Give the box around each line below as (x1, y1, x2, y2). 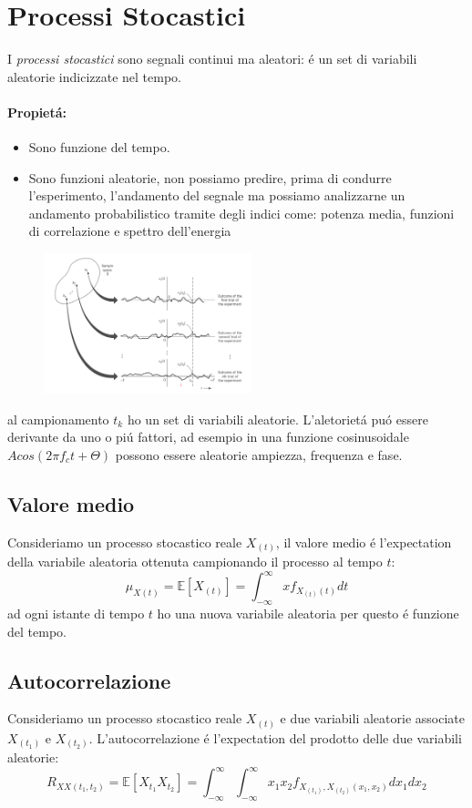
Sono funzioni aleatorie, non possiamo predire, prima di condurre (28, 168, 392, 187)
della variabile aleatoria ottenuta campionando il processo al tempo (7, 552, 383, 571)
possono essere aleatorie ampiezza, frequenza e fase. (115, 445, 403, 464)
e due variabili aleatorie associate (280, 709, 465, 728)
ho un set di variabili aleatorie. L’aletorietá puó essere (127, 409, 428, 428)
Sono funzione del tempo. (28, 138, 170, 157)
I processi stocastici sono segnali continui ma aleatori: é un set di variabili (7, 49, 417, 68)
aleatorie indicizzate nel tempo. (7, 66, 181, 86)
